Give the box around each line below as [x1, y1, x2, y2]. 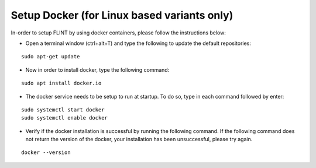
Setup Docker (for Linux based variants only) [11, 9, 233, 22]
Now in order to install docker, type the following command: [25, 66, 170, 73]
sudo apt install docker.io [21, 80, 102, 87]
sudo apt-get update [21, 53, 80, 60]
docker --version [21, 149, 71, 156]
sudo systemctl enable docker [21, 114, 108, 121]
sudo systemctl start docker [21, 106, 105, 113]
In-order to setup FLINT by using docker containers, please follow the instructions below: [11, 29, 226, 36]
